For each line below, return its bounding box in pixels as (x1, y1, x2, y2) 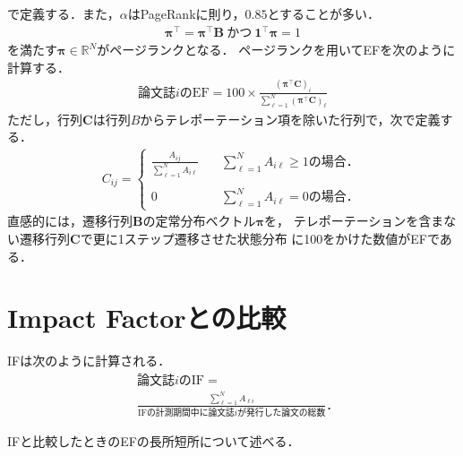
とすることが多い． (267, 4, 381, 22)
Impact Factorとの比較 (7, 299, 287, 336)
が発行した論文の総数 (237, 409, 326, 418)
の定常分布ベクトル (142, 211, 256, 230)
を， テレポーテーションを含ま (263, 211, 444, 230)
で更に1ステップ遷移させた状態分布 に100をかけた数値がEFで (80, 229, 440, 247)
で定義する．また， (7, 4, 120, 22)
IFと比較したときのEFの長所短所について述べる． (7, 432, 300, 451)
